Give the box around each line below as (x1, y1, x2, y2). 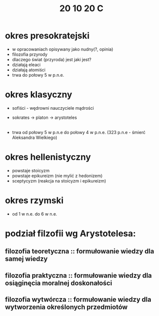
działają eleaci (12, 62, 41, 67)
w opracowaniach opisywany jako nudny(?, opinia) (12, 46, 113, 52)
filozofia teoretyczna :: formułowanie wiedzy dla (5, 247, 154, 255)
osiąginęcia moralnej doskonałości (5, 279, 112, 287)
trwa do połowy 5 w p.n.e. (12, 72, 64, 78)
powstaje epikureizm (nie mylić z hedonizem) (12, 173, 103, 179)
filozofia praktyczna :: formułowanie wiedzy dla (5, 271, 152, 280)
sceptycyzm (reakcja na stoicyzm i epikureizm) (12, 178, 107, 183)
